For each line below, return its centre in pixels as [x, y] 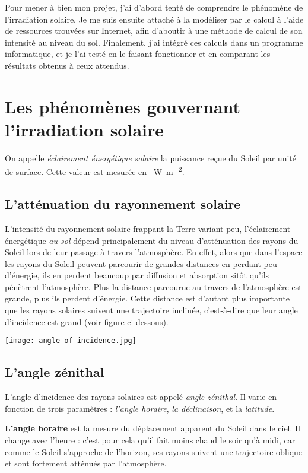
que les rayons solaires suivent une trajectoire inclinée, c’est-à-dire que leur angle [151, 310]
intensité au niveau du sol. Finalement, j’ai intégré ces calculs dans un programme [154, 42]
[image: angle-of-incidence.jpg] [71, 341]
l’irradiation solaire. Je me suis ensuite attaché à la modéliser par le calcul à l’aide [154, 19]
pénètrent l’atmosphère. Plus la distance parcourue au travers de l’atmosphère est [153, 286]
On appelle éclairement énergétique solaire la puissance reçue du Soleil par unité [150, 158]
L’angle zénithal [55, 372]
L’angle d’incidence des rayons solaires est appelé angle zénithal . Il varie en [141, 397]
